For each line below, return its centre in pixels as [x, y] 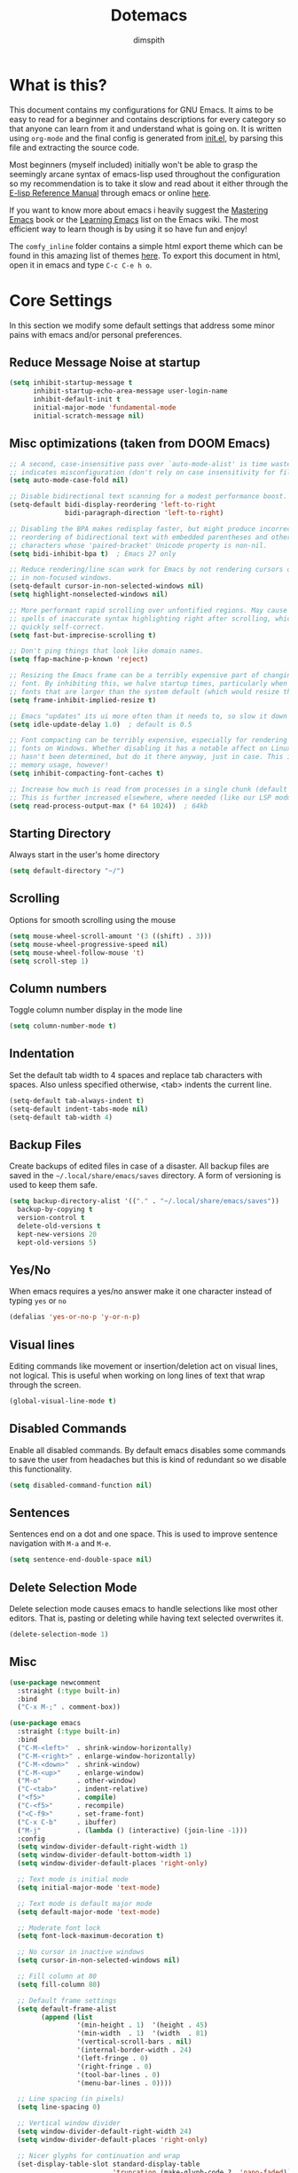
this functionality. [41, 1469]
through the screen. [45, 1385]
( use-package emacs [45, 1724]
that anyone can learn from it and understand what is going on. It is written [145, 129]
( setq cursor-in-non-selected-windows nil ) [98, 1960]
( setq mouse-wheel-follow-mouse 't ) [77, 953]
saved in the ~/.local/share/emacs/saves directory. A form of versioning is [145, 1176]
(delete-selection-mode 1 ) [59, 1635]
